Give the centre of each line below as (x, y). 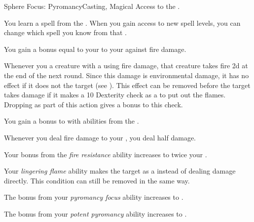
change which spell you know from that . (66, 32)
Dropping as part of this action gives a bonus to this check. (93, 104)
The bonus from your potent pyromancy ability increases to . (95, 213)
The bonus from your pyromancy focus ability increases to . (94, 197)
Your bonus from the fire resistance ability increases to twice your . (106, 154)
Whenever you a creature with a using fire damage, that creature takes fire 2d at (126, 66)
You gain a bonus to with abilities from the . (72, 121)
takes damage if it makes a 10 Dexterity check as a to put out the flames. (115, 95)
